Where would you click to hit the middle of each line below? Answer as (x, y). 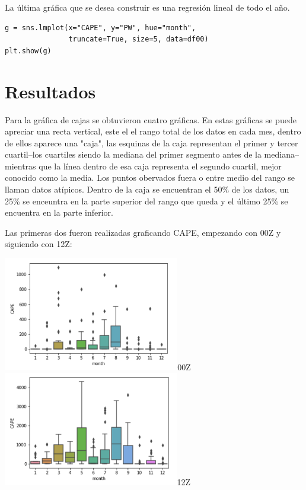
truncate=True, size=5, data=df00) (138, 39)
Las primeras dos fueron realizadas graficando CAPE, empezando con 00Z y (143, 232)
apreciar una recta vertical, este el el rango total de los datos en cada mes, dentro (153, 131)
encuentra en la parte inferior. (59, 212)
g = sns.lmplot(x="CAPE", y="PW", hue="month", (101, 28)
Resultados (50, 91)
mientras (20, 166)
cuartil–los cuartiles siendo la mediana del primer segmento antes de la (133, 154)
